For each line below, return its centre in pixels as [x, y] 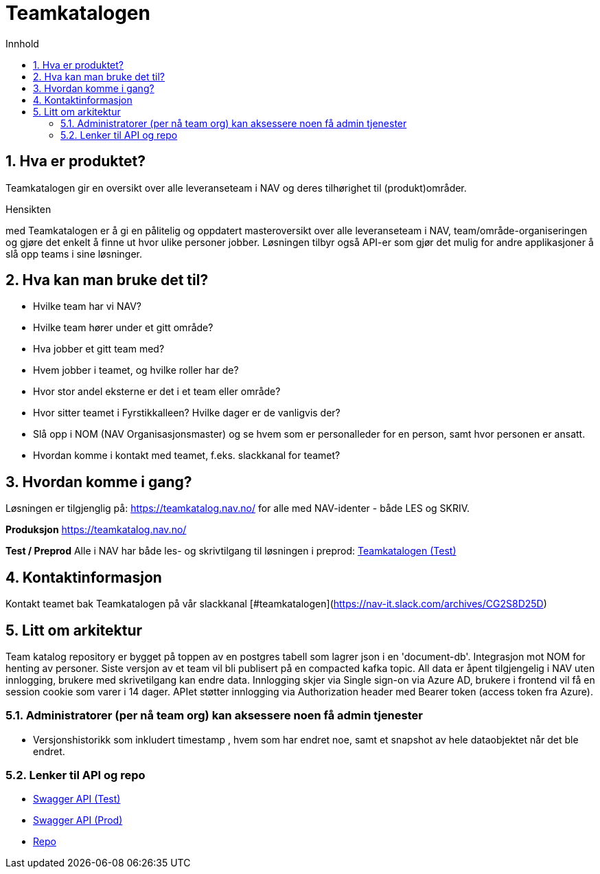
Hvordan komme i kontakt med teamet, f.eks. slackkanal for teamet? [187, 456]
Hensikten [28, 209]
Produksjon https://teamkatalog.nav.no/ [96, 530]
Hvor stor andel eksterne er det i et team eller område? [157, 392]
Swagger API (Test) [77, 799]
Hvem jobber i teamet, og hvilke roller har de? [136, 370]
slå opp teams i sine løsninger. [74, 254]
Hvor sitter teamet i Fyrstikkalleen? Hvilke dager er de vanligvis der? [187, 413]
